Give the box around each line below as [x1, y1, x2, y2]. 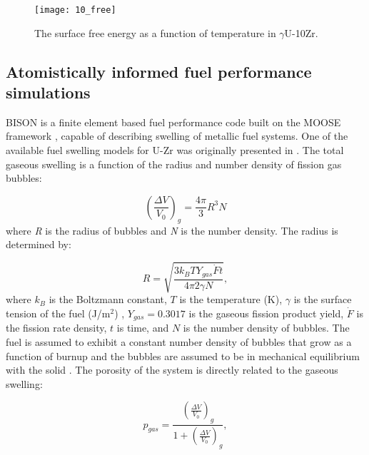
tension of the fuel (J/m [6, 305, 111, 320]
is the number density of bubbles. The [183, 320, 350, 335]
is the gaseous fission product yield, [188, 305, 344, 320]
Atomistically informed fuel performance [6, 60, 312, 82]
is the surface [293, 292, 352, 307]
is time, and [116, 320, 169, 335]
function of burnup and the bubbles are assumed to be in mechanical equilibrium [6, 348, 360, 363]
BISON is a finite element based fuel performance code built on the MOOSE [6, 114, 341, 129]
